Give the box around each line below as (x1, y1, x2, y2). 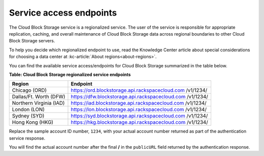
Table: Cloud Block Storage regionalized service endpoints (9, 71, 131, 78)
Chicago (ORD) (12, 87, 47, 94)
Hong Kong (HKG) (12, 119, 54, 126)
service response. (9, 135, 45, 141)
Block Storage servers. (9, 38, 55, 44)
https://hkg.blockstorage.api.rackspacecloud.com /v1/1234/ (70, 119, 208, 126)
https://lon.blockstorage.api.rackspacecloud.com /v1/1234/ (70, 106, 207, 113)
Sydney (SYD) (12, 113, 44, 119)
